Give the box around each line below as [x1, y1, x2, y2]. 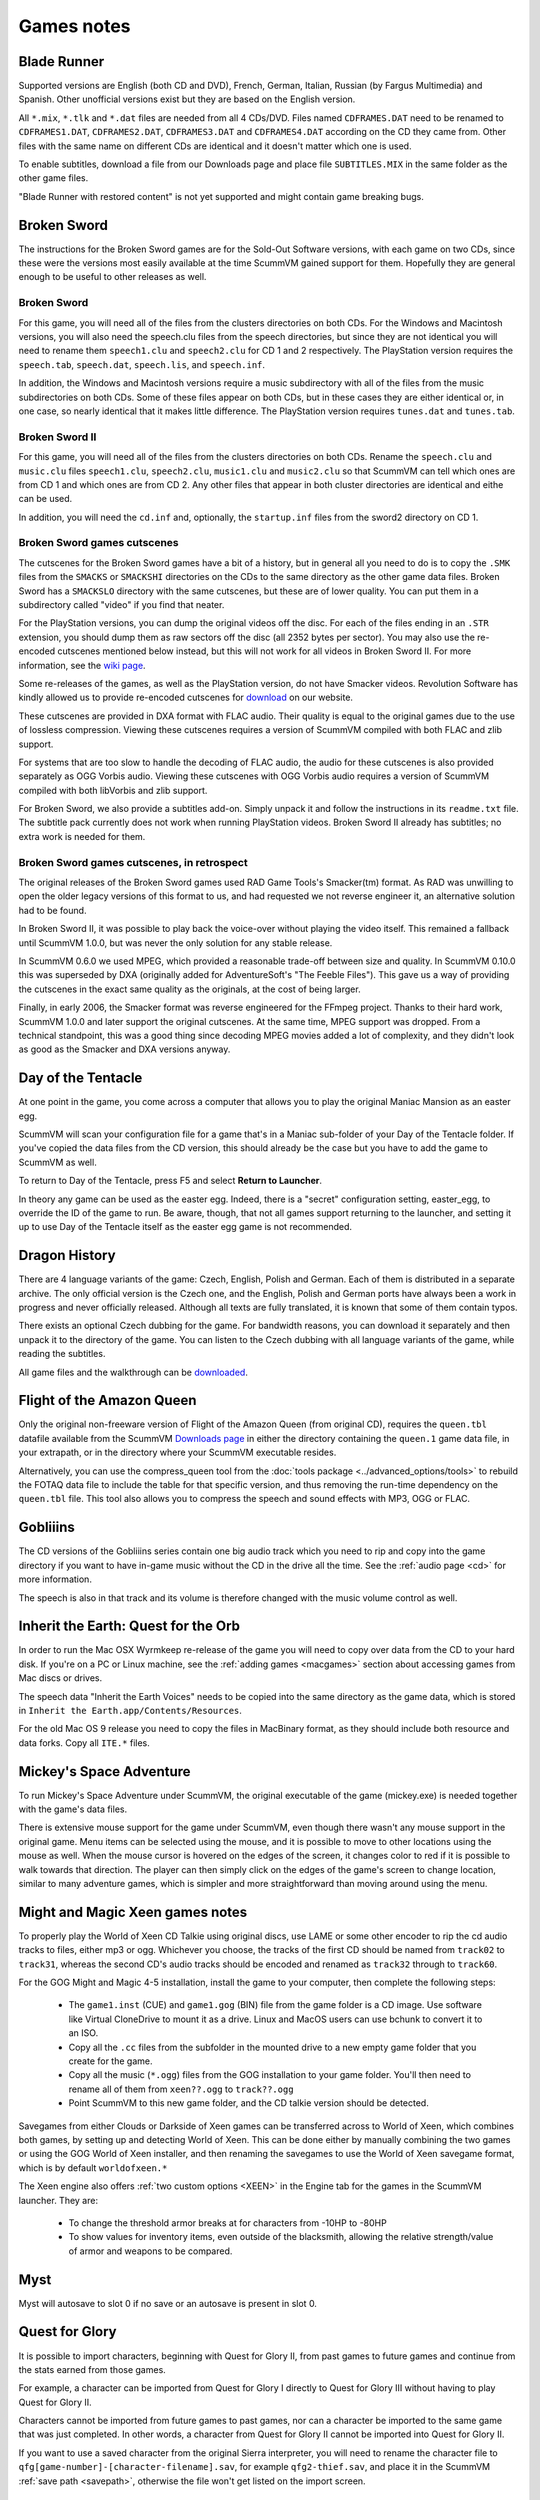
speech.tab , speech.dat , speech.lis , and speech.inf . [18, 358, 265, 370]
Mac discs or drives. [18, 1672, 103, 1684]
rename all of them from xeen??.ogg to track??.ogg [68, 2083, 294, 2095]
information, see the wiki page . [18, 659, 146, 671]
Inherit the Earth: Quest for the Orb [18, 1618, 240, 1635]
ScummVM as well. [18, 1156, 97, 1168]
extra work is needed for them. [18, 830, 146, 842]
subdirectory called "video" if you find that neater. [18, 598, 225, 610]
